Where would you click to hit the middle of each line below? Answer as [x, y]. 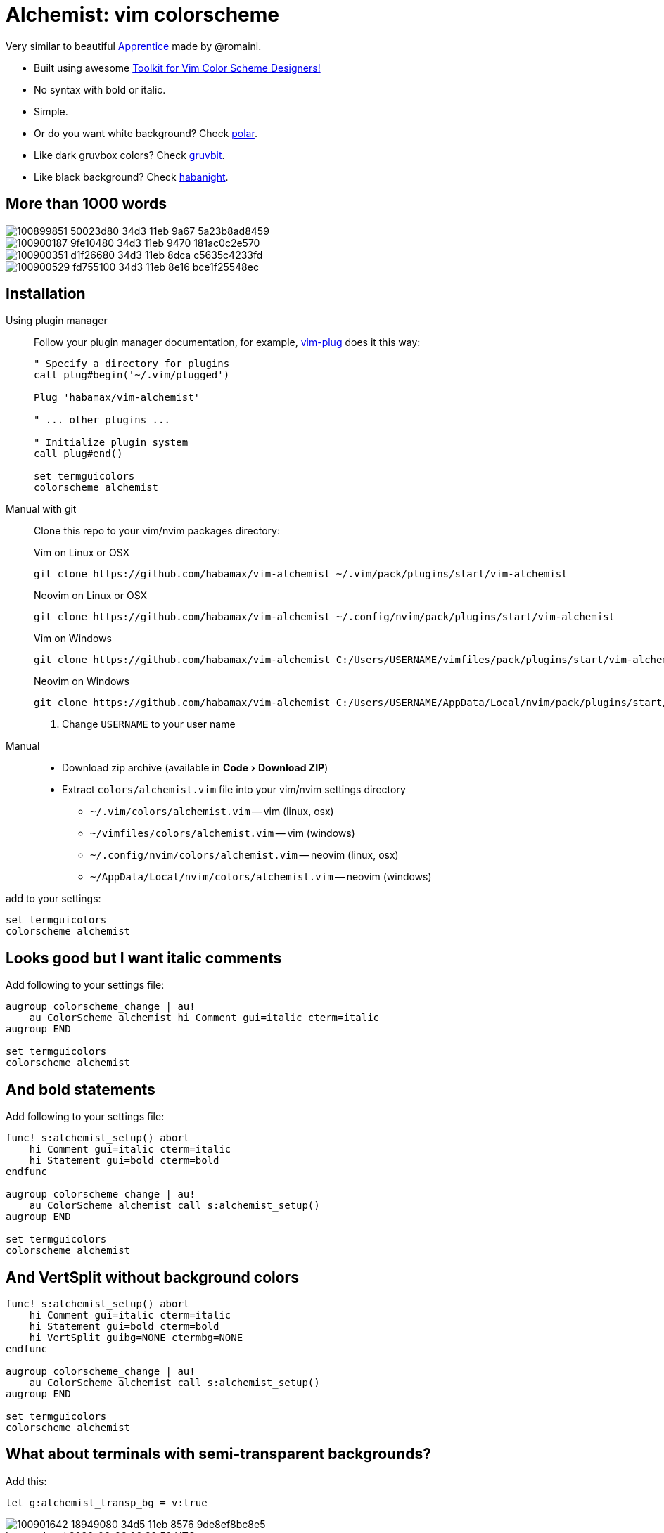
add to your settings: [53, 899]
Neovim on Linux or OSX [91, 596]
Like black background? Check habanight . [131, 177]
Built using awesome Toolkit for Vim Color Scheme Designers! [177, 68]
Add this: [26, 1481]
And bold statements [81, 1089]
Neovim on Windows [82, 681]
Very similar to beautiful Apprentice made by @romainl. [134, 46]
